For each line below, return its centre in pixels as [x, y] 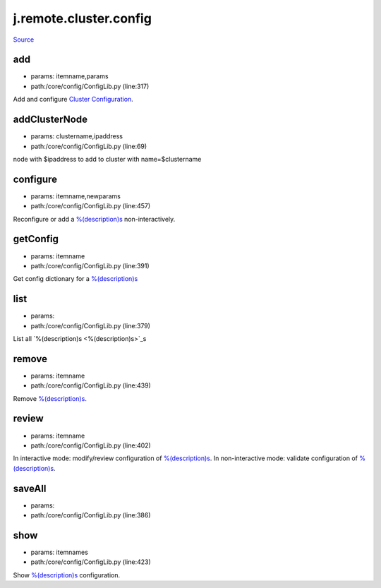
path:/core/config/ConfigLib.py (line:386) [91, 515]
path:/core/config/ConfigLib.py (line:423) [91, 562]
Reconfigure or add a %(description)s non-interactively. [94, 219]
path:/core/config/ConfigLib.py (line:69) [89, 146]
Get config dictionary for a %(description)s [75, 279]
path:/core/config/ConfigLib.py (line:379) [91, 325]
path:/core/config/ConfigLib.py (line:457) [91, 206]
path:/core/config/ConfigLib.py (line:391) [90, 265]
